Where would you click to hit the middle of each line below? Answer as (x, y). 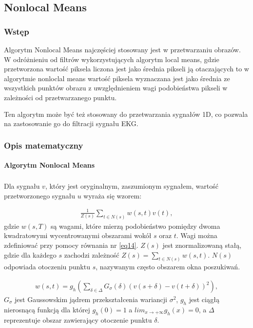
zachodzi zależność (92, 254)
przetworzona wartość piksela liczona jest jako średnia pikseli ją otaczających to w (126, 69)
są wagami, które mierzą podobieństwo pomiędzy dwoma (135, 226)
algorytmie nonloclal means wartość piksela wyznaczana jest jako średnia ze (117, 78)
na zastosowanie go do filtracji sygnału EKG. (71, 123)
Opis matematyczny (44, 145)
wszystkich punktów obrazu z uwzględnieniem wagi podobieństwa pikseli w (116, 88)
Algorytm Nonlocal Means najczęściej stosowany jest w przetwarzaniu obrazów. (122, 49)
